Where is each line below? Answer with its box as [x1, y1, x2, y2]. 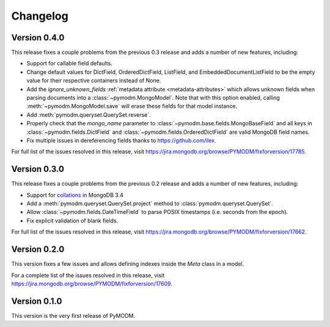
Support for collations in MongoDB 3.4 [26, 191, 123, 199]
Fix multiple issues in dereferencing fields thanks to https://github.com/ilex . [26, 136, 216, 144]
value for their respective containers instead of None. [26, 77, 161, 84]
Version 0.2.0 [11, 244, 65, 255]
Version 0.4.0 [11, 32, 65, 43]
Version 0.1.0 [11, 296, 62, 306]
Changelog [11, 9, 68, 23]
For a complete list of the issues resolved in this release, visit [11, 271, 165, 279]
